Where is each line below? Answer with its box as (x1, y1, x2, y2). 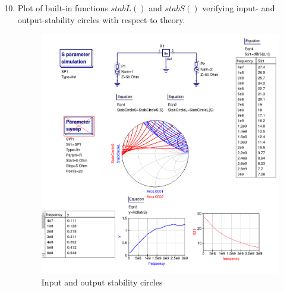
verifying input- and (202, 2, 275, 14)
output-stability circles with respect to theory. (17, 13, 185, 26)
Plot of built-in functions (17, 2, 108, 14)
